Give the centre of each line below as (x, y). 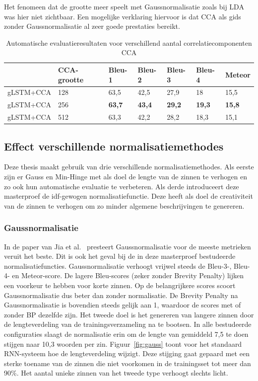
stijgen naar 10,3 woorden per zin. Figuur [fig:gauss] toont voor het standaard (123, 343)
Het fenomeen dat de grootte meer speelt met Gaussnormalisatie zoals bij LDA (124, 6)
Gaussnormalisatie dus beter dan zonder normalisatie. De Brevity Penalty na (121, 295)
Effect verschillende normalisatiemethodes (114, 146)
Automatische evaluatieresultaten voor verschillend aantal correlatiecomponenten (129, 42)
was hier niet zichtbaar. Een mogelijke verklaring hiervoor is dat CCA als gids (123, 16)
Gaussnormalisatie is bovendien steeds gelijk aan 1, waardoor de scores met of (123, 305)
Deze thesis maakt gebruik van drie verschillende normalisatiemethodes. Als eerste (129, 167)
